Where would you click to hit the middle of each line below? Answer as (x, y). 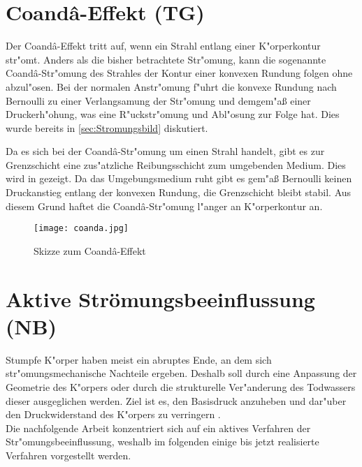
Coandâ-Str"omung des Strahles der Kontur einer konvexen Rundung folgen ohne (179, 73)
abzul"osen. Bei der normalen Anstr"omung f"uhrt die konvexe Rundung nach (171, 86)
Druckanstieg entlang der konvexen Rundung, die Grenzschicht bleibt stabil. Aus (179, 192)
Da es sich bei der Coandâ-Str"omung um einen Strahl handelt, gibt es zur (165, 151)
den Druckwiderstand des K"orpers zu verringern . (113, 414)
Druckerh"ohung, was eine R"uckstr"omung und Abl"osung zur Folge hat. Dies (173, 114)
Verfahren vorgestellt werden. (68, 455)
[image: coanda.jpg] (81, 229)
